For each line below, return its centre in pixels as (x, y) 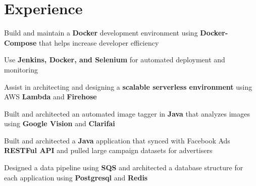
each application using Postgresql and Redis (76, 177)
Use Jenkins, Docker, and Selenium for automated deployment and (115, 60)
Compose (20, 42)
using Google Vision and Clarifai (60, 123)
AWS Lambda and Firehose (50, 97)
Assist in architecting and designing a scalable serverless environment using (128, 86)
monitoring (21, 69)
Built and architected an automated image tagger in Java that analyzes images (127, 113)
